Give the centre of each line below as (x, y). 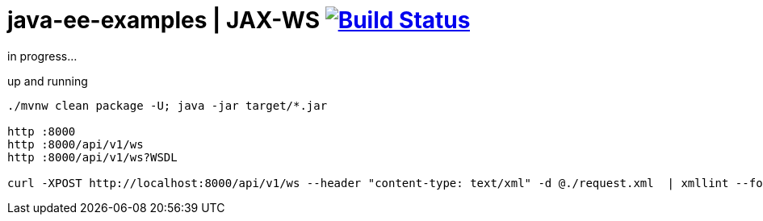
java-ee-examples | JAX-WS (164, 20)
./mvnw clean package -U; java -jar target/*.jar (168, 105)
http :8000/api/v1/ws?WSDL (92, 157)
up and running (48, 81)
